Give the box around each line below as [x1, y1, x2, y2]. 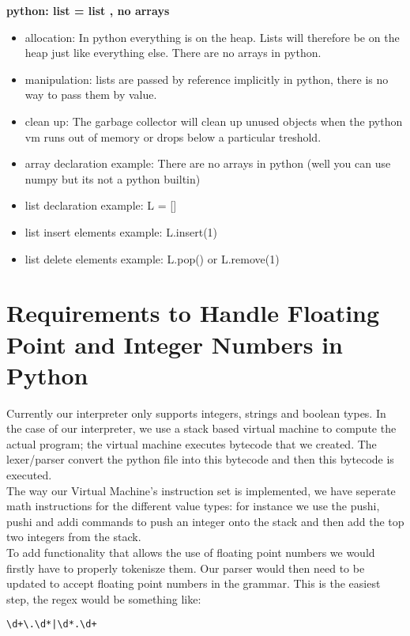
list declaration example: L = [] [24, 197, 177, 214]
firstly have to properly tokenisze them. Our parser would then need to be [6, 559, 365, 576]
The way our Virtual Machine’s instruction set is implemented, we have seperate [6, 482, 396, 498]
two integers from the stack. [6, 528, 141, 545]
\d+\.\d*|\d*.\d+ [6, 619, 97, 630]
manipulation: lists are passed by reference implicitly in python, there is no [24, 70, 389, 87]
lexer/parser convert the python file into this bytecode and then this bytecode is [6, 451, 394, 468]
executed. [6, 467, 52, 483]
